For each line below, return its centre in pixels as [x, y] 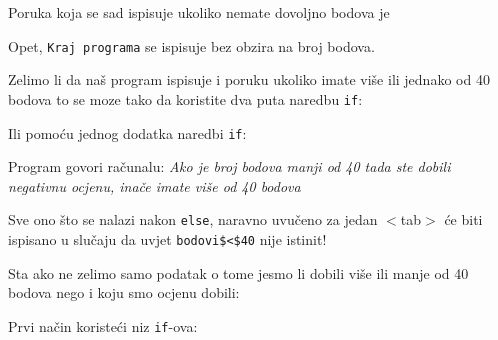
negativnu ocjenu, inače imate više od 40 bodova [154, 185]
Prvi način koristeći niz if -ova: [103, 325]
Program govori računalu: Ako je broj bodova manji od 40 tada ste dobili [229, 166]
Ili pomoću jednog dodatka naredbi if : [127, 132]
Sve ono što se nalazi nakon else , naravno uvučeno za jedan [193, 219]
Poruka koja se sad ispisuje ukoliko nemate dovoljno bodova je [199, 12]
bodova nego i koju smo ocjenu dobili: [124, 292]
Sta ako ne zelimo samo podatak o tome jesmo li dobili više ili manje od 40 [238, 272]
